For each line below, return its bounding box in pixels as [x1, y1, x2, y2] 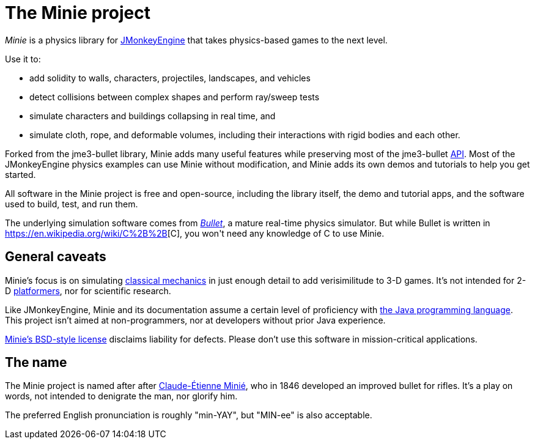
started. [5, 169, 36, 180]
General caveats [5, 249, 106, 265]
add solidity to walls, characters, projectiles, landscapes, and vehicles [29, 72, 311, 83]
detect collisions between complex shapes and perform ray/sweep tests [29, 91, 320, 102]
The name [5, 355, 67, 371]
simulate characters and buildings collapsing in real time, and [29, 110, 276, 121]
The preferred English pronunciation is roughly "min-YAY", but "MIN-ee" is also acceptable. [5, 410, 372, 421]
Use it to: [5, 53, 41, 64]
